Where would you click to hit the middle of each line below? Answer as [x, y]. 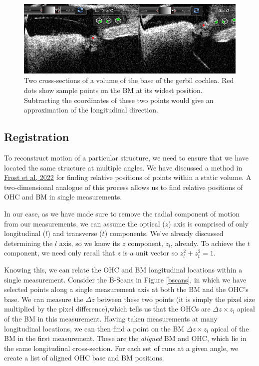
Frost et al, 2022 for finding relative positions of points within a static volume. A [128, 177]
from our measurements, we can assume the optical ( [85, 223]
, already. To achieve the [208, 243]
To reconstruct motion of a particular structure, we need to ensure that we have [127, 158]
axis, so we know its [90, 243]
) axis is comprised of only [209, 223]
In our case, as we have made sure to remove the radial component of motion [122, 213]
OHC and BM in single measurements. [63, 197]
